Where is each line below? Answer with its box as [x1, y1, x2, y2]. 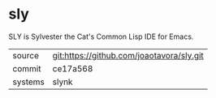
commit [12, 62, 41, 74]
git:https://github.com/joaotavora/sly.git [52, 49, 205, 61]
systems [12, 76, 45, 87]
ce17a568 [52, 62, 93, 74]
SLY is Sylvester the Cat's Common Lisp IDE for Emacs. [8, 32, 194, 41]
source [12, 49, 39, 61]
